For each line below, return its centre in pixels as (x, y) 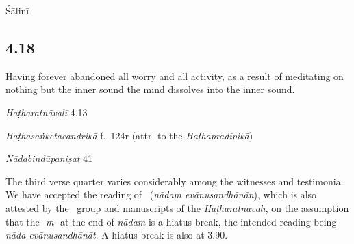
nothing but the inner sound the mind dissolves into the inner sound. (150, 89)
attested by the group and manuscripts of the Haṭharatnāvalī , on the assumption (177, 207)
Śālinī (17, 10)
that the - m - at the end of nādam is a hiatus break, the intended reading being (171, 221)
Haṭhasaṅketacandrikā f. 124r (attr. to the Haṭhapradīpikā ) (129, 135)
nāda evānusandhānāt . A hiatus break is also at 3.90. (117, 235)
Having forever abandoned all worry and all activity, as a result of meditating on (175, 76)
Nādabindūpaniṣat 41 (49, 158)
